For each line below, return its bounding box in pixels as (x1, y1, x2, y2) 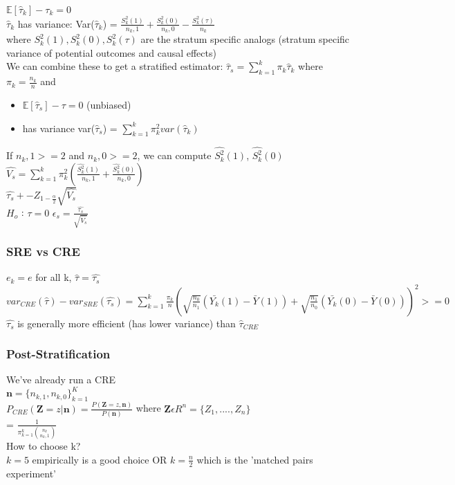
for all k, (35, 270, 72, 284)
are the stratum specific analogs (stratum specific (140, 32, 350, 46)
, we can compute (137, 148, 212, 163)
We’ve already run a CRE (6, 372, 115, 387)
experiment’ (6, 466, 56, 480)
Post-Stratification (6, 345, 111, 363)
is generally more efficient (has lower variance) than (17, 315, 236, 330)
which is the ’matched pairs (196, 452, 313, 466)
